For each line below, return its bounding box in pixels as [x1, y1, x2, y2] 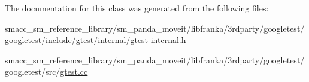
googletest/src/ [5, 65, 60, 78]
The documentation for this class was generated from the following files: [5, 2, 269, 14]
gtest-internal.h [130, 34, 186, 46]
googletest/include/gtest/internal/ [5, 34, 131, 46]
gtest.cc [60, 65, 88, 78]
